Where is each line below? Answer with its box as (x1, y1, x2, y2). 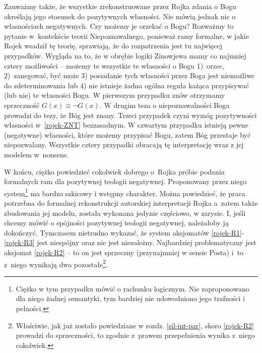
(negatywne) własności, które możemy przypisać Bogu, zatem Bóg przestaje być (4, 129, 251, 140)
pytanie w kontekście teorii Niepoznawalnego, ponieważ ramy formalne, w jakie (4, 30, 249, 41)
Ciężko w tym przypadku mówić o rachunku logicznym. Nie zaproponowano (16, 283, 249, 293)
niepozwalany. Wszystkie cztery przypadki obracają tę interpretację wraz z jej (4, 139, 244, 150)
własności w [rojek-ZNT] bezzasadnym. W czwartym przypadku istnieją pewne (4, 120, 248, 130)
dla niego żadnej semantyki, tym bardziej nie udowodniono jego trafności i (16, 293, 245, 304)
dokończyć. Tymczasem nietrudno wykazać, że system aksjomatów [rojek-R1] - (4, 227, 244, 238)
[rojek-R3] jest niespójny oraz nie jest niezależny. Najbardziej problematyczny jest (4, 237, 256, 248)
